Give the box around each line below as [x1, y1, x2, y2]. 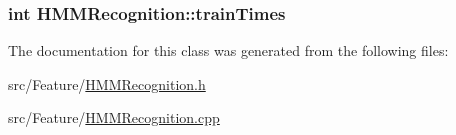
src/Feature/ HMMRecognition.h [8, 73, 206, 94]
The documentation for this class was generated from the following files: [8, 40, 449, 61]
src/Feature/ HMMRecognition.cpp [8, 107, 220, 128]
